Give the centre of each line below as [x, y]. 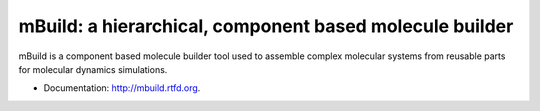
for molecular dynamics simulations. [93, 69]
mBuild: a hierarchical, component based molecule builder [266, 26]
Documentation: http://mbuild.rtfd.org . [122, 88]
